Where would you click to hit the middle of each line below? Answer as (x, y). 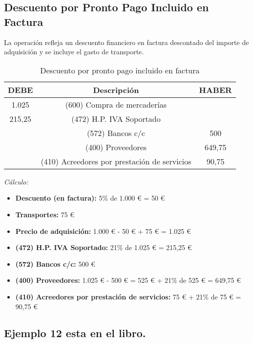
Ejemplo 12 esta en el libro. (75, 332)
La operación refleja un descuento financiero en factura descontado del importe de (126, 42)
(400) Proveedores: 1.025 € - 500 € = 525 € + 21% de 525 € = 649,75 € (128, 280)
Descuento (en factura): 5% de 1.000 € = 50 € (90, 198)
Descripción (116, 90)
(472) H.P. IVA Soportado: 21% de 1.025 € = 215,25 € (104, 247)
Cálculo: (16, 181)
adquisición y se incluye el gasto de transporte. (74, 52)
